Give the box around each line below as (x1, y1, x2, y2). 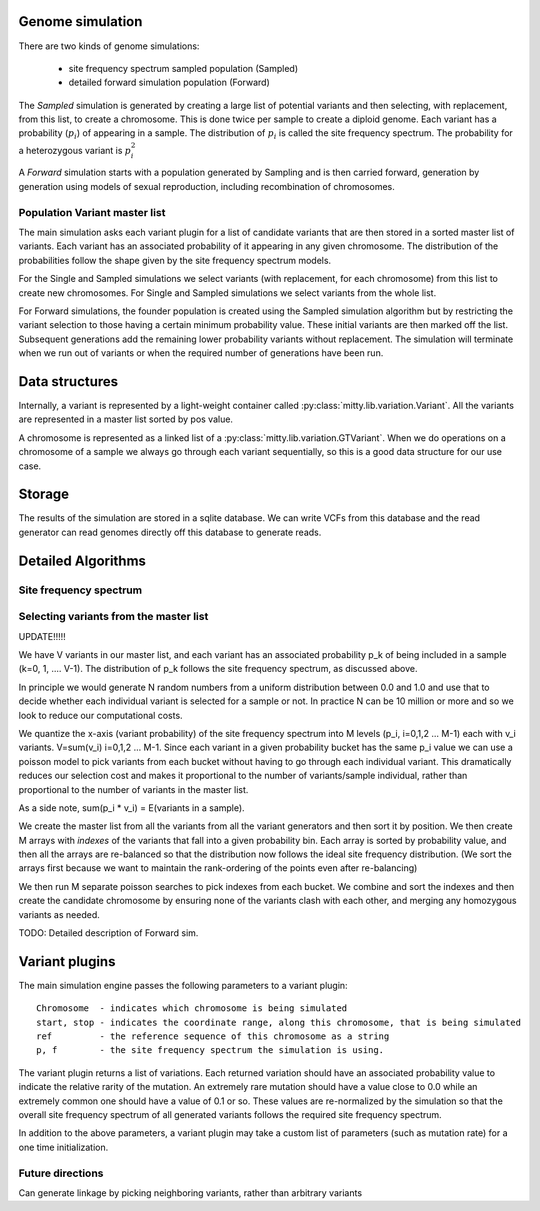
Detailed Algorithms (18, 552, 147, 569)
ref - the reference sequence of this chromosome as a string (36, 1031, 390, 1042)
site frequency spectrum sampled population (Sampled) (68, 62, 299, 74)
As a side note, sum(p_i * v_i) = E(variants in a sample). (18, 801, 245, 814)
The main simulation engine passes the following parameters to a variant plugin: (18, 979, 349, 991)
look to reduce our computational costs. (18, 709, 184, 721)
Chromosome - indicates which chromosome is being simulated (36, 1003, 348, 1014)
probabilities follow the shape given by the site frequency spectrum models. (18, 254, 332, 266)
